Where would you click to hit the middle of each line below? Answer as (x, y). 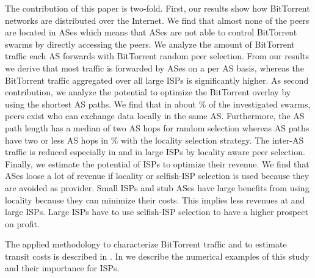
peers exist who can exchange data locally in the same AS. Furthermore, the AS (155, 116)
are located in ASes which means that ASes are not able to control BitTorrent (151, 32)
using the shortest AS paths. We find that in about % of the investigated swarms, (158, 104)
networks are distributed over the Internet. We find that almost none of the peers (157, 20)
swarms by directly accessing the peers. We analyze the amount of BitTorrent (150, 44)
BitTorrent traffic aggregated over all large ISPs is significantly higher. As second (157, 80)
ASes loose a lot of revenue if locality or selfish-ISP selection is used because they (157, 176)
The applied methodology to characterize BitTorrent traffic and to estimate (146, 244)
